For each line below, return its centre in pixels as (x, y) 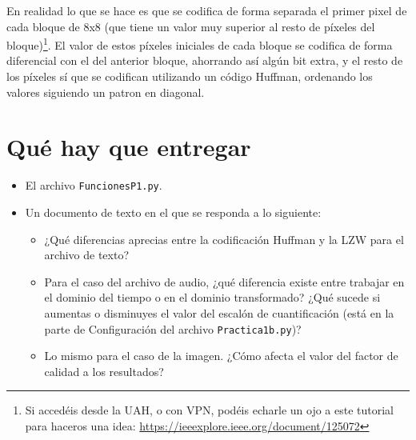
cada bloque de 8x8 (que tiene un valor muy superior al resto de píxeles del (191, 26)
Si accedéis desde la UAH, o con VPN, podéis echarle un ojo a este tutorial (210, 410)
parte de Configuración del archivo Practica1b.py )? (173, 328)
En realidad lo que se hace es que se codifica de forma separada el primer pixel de (207, 10)
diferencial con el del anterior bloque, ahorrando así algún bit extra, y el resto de (205, 60)
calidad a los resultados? (104, 371)
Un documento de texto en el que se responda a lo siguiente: (173, 212)
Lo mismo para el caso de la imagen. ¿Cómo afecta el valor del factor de (221, 356)
